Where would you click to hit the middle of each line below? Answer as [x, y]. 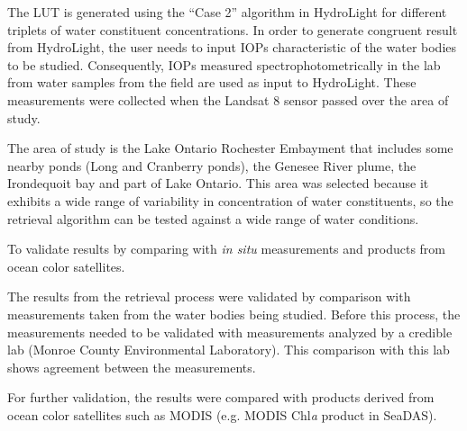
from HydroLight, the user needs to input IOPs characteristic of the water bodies [232, 47]
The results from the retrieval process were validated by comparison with [209, 296]
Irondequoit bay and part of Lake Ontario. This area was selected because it [218, 183]
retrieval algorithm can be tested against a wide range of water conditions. [213, 218]
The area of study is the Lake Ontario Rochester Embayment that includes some [230, 148]
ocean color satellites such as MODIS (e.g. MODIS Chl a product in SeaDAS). [222, 414]
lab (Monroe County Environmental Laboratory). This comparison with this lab [229, 350]
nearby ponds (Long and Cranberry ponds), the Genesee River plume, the [212, 165]
